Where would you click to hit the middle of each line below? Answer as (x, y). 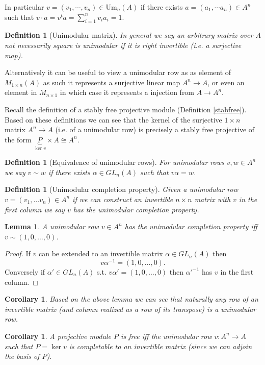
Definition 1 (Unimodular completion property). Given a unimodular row (121, 189)
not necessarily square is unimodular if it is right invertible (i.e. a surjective (123, 45)
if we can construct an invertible (123, 199)
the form (18, 139)
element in (21, 92)
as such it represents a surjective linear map (112, 82)
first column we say (35, 209)
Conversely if (25, 272)
